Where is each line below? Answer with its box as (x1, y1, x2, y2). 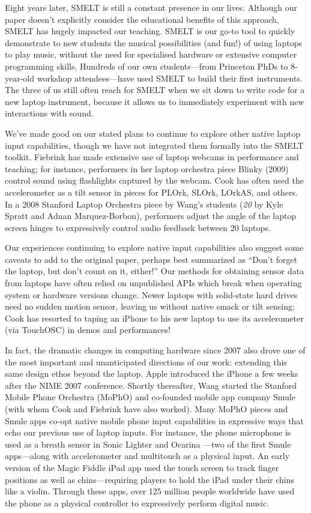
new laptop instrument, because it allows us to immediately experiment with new (5, 95, 304, 107)
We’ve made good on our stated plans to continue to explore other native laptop (5, 127, 301, 139)
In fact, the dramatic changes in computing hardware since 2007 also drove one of (5, 344, 306, 356)
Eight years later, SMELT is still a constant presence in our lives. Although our (5, 1, 297, 13)
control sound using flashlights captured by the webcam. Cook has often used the (5, 174, 304, 187)
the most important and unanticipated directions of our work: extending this (5, 355, 287, 368)
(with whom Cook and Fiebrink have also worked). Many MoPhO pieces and (5, 403, 288, 415)
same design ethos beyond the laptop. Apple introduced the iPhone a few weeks (5, 367, 298, 380)
